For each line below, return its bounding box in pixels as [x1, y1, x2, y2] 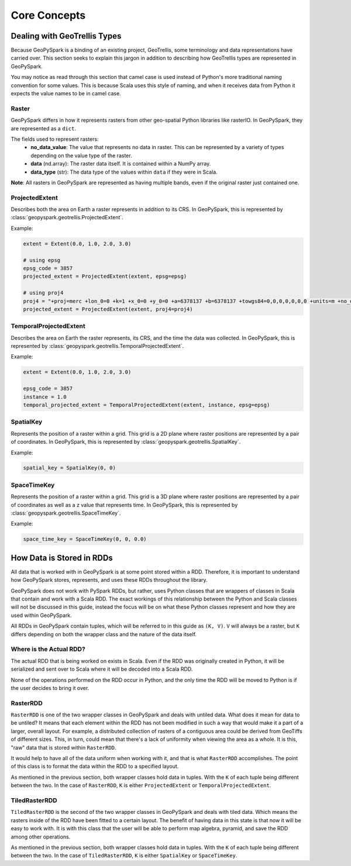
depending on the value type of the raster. [30, 152, 132, 159]
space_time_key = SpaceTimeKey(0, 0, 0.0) [23, 536, 147, 543]
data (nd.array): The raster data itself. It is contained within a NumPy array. [30, 160, 211, 167]
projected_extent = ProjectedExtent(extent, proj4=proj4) [23, 306, 193, 312]
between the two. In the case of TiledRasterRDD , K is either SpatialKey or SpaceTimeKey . [11, 852, 238, 859]
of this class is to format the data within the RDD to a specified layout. [11, 763, 179, 770]
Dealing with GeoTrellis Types [11, 31, 122, 41]
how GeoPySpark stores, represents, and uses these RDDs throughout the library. [11, 577, 208, 584]
